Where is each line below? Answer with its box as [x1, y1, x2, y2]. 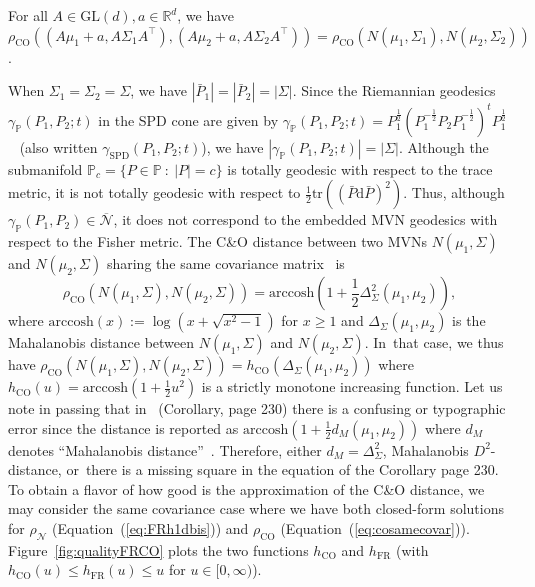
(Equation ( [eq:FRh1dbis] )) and [52, 518, 249, 539]
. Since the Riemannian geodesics [292, 80, 496, 101]
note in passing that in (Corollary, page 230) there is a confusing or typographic [8, 398, 506, 419]
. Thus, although [403, 182, 505, 203]
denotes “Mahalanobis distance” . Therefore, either [8, 439, 322, 460]
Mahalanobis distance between [8, 332, 195, 353]
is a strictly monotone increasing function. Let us [201, 376, 503, 397]
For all [8, 5, 48, 25]
